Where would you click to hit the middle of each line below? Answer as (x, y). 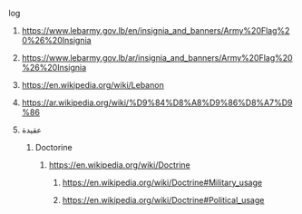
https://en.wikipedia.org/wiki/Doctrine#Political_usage (163, 200)
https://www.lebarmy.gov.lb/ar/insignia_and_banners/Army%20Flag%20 (157, 58)
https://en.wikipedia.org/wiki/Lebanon (93, 85)
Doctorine (54, 147)
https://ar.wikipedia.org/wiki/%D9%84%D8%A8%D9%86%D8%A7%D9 (157, 102)
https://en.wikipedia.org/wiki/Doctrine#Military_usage (162, 182)
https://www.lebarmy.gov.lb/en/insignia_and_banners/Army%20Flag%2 (156, 30)
